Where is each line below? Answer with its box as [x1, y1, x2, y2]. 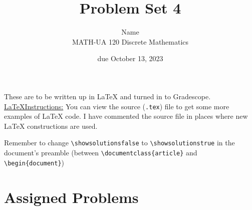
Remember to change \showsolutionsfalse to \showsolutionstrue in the [4, 137, 235, 148]
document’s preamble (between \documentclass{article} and [4, 147, 197, 157]
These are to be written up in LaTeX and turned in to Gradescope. [4, 91, 211, 101]
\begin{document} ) [4, 157, 64, 167]
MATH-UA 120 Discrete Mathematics [72, 36, 189, 47]
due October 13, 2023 [97, 53, 163, 64]
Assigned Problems [4, 186, 139, 207]
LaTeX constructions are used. [4, 120, 98, 131]
